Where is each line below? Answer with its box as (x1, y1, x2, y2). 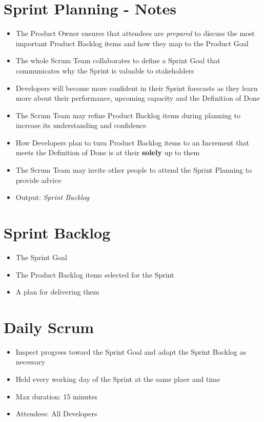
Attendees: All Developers (15, 408, 97, 419)
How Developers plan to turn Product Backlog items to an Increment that (15, 137, 249, 148)
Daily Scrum (4, 316, 94, 337)
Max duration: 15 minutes (15, 391, 97, 401)
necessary (15, 356, 46, 367)
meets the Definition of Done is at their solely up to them (15, 147, 200, 158)
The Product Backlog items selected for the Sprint (15, 269, 174, 280)
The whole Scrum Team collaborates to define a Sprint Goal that (15, 55, 220, 66)
